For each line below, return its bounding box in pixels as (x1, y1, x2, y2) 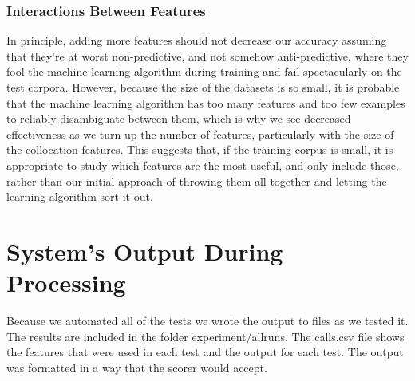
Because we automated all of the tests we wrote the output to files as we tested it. (6, 312, 409, 329)
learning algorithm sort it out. (6, 188, 153, 205)
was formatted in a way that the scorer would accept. (6, 359, 267, 375)
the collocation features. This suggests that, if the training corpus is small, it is (6, 141, 393, 158)
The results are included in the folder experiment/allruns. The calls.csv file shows (6, 328, 405, 344)
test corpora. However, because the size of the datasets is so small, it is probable (6, 79, 400, 95)
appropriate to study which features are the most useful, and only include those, (6, 156, 399, 173)
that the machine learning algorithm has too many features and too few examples (6, 94, 405, 111)
